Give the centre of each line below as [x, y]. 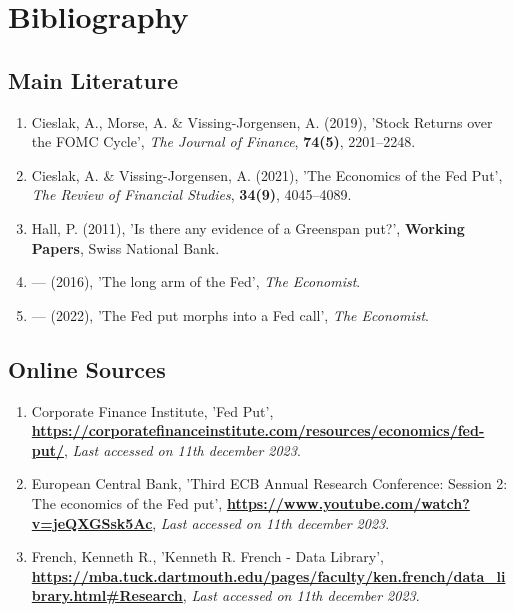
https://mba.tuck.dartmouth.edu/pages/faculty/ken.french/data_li [268, 575]
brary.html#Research [107, 595]
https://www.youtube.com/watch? [348, 502]
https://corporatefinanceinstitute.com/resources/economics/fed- [258, 430]
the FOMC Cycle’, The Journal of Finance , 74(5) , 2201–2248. [223, 141]
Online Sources [87, 368]
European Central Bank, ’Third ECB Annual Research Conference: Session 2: [269, 483]
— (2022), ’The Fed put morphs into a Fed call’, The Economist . [230, 314]
